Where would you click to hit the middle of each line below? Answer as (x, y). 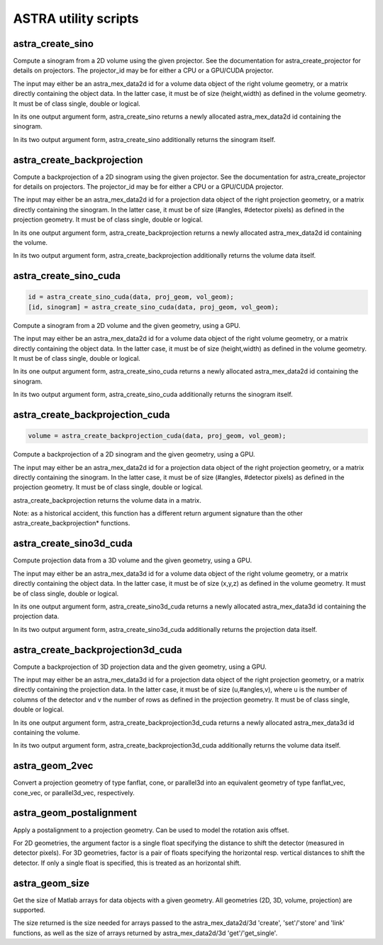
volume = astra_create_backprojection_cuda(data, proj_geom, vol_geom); (157, 436)
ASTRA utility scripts (76, 18)
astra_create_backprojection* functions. (72, 523)
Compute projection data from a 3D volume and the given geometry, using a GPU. (133, 560)
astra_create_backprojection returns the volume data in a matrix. (107, 500)
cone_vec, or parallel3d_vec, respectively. (74, 792)
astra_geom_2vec (53, 766)
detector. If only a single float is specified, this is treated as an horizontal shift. (127, 863)
